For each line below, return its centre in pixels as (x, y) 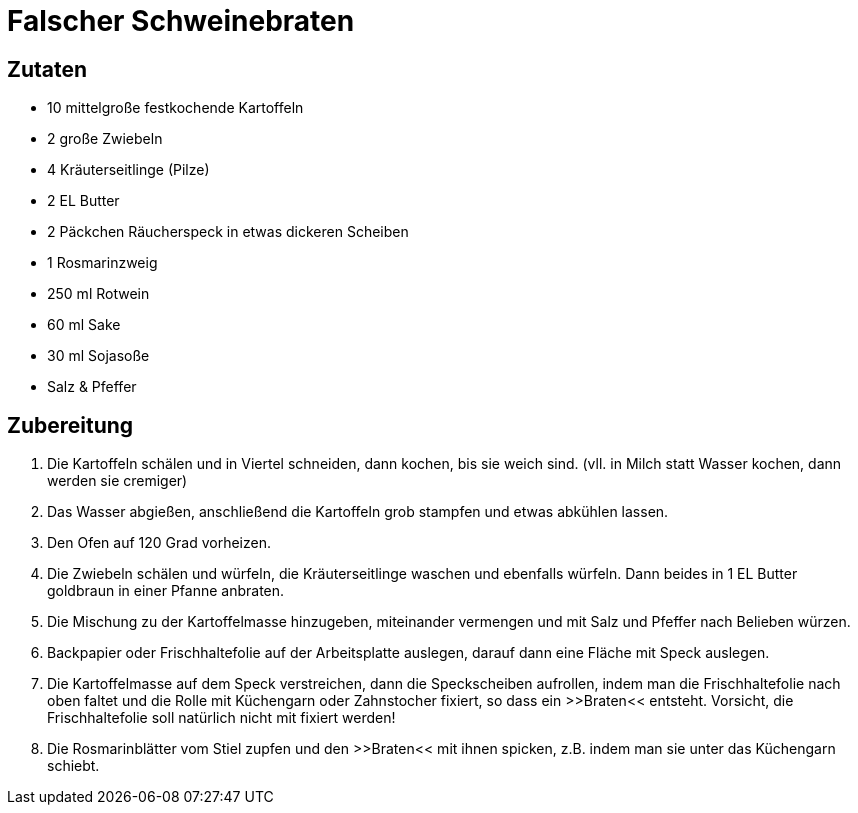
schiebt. (73, 766)
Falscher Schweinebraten (181, 21)
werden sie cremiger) (117, 481)
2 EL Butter (83, 201)
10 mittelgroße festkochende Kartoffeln (175, 108)
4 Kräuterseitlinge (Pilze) (128, 170)
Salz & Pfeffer (92, 387)
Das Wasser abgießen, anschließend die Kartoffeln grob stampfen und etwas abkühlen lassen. (358, 512)
